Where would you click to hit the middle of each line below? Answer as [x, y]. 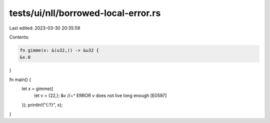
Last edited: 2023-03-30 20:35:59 [45, 28]
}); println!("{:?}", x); [42, 104]
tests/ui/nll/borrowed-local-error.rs [85, 13]
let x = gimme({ [37, 89]
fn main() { [20, 79]
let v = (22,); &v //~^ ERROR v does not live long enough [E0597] [100, 95]
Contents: [19, 37]
